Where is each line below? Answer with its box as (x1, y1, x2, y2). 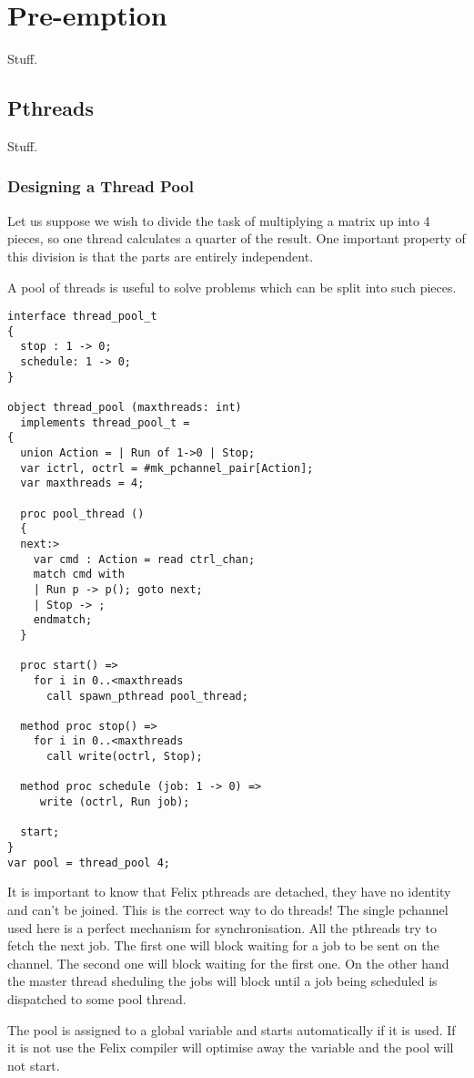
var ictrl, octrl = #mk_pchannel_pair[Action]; (20, 461, 314, 475)
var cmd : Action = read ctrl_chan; (33, 552, 256, 566)
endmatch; (33, 613, 93, 627)
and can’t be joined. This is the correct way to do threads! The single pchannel (7, 899, 449, 919)
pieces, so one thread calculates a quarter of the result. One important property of (7, 229, 466, 248)
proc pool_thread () (20, 507, 145, 520)
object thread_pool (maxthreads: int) (7, 401, 242, 415)
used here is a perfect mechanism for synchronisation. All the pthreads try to (7, 918, 438, 937)
